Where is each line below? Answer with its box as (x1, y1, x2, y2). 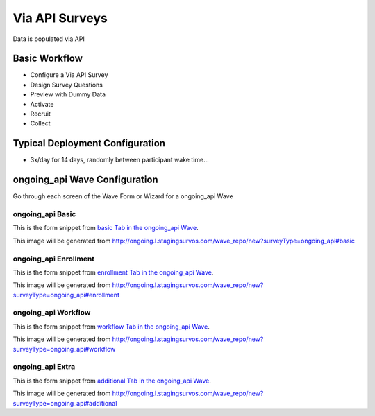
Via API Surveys (12, 10, 108, 26)
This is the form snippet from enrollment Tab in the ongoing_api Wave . (12, 268, 214, 277)
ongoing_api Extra (12, 362, 76, 372)
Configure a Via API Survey (30, 71, 108, 79)
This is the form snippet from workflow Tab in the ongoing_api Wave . (12, 322, 210, 331)
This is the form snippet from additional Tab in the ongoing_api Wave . (12, 376, 212, 385)
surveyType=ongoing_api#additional (12, 399, 117, 407)
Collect (30, 119, 51, 128)
